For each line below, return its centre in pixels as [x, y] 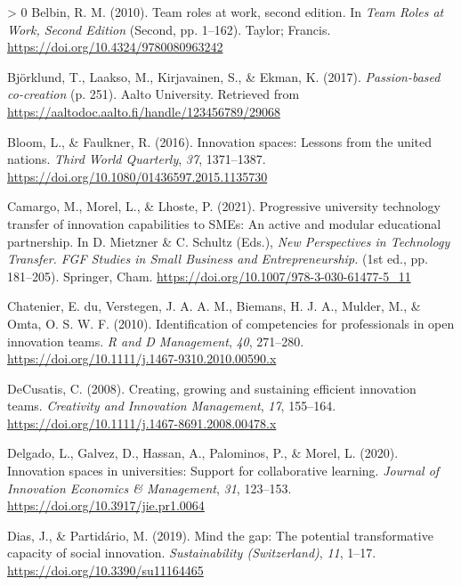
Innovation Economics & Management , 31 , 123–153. [150, 488]
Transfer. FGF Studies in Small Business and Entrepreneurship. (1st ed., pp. [218, 259]
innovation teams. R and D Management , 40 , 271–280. [156, 341]
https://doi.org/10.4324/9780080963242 [115, 47]
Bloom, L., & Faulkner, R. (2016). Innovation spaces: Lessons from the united [220, 141]
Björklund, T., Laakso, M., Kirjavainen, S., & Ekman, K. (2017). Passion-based [224, 76]
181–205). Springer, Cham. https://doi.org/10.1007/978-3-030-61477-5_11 [209, 276]
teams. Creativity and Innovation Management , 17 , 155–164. [172, 406]
